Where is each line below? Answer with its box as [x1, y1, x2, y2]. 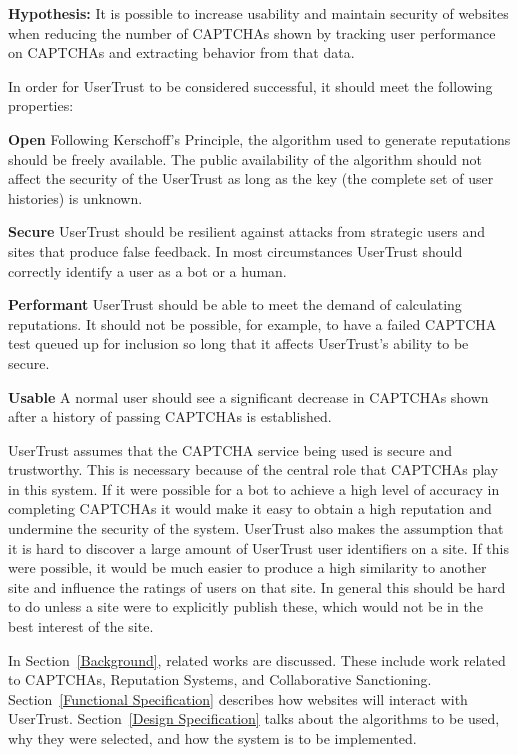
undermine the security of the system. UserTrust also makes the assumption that [8, 518, 504, 539]
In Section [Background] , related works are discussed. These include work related [8, 649, 506, 670]
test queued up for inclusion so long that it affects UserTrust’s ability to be [8, 333, 469, 354]
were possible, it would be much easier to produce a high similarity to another [8, 557, 487, 578]
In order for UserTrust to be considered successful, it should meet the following [8, 75, 493, 96]
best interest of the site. [8, 616, 154, 637]
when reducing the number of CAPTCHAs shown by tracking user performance [8, 22, 496, 43]
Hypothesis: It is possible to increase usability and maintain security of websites [8, 3, 509, 23]
